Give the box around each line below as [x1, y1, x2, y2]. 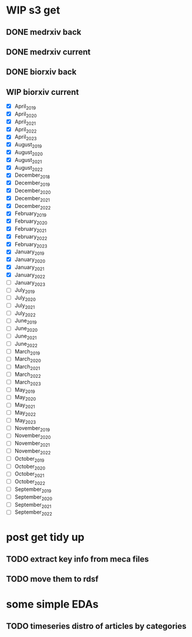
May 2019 [14, 386, 35, 395]
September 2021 [14, 501, 52, 510]
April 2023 [14, 133, 37, 142]
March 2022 [14, 371, 41, 379]
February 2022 [14, 233, 48, 242]
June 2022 [14, 340, 38, 348]
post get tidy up [6, 531, 85, 544]
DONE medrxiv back [6, 27, 82, 37]
